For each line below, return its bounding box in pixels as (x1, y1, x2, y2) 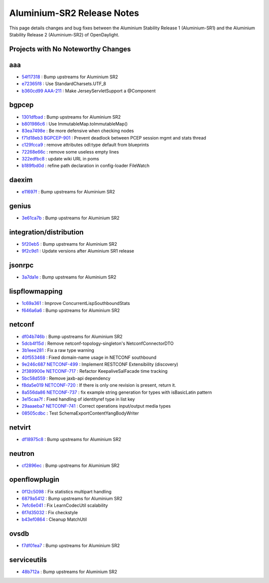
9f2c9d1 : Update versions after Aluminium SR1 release (21, 248, 134, 254)
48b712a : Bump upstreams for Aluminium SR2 (21, 569, 118, 575)
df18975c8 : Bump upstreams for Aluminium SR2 (21, 436, 122, 442)
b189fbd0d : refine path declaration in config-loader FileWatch (21, 162, 149, 169)
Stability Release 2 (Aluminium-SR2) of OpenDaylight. (9, 31, 120, 37)
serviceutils (9, 556, 47, 564)
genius (9, 202, 31, 210)
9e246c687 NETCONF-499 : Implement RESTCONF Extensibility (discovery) (21, 361, 179, 367)
